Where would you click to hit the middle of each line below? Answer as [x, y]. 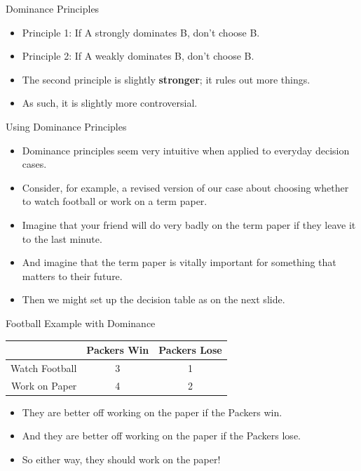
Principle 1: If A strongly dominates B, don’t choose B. [141, 32]
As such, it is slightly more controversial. [110, 103]
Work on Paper [44, 385]
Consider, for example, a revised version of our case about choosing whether [185, 187]
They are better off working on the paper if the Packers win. [152, 412]
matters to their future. [72, 276]
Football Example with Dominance [81, 323]
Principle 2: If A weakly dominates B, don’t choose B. [138, 56]
